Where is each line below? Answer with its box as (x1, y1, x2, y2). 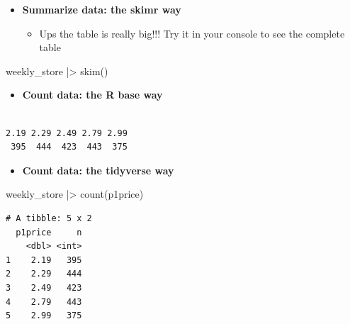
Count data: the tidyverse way (22, 162, 174, 177)
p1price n (16, 227, 82, 238)
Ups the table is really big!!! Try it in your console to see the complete (39, 26, 345, 40)
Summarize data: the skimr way (22, 2, 181, 16)
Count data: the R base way (22, 87, 163, 102)
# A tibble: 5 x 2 (6, 213, 92, 223)
